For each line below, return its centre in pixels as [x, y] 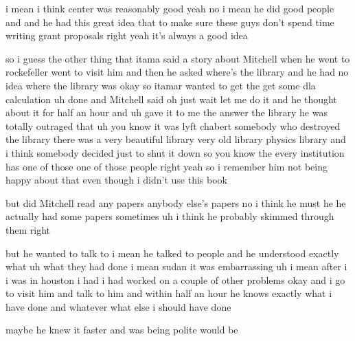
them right [28, 229]
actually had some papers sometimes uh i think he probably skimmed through [170, 216]
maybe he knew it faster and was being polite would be [122, 330]
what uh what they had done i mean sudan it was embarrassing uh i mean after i [176, 266]
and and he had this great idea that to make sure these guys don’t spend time [170, 22]
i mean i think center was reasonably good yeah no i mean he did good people [170, 8]
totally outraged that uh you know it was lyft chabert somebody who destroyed [173, 125]
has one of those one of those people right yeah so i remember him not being [167, 166]
